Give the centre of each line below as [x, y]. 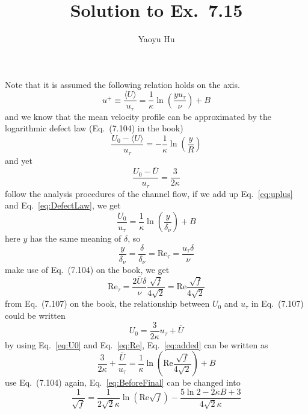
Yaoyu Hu [156, 39]
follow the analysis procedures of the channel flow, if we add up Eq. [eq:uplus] [149, 193]
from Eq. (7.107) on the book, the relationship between [107, 303]
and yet [19, 160]
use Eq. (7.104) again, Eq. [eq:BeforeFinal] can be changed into [123, 382]
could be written [35, 315]
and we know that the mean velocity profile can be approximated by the [138, 116]
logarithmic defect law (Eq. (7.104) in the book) [94, 128]
